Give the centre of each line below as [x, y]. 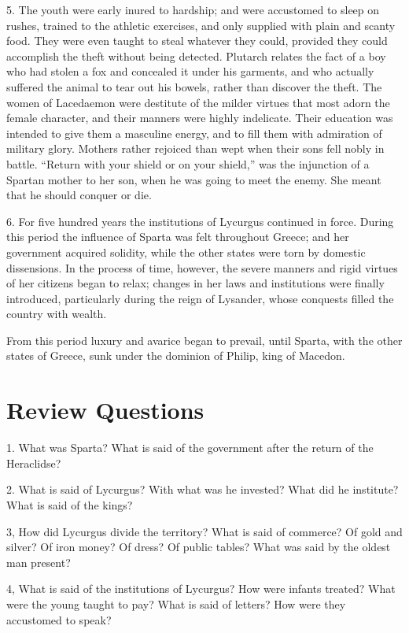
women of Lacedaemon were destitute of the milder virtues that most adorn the [198, 102]
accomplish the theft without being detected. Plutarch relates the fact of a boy [196, 56]
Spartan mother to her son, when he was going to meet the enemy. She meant [194, 179]
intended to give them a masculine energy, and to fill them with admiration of [194, 133]
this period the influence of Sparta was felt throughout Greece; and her [178, 237]
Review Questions [105, 410]
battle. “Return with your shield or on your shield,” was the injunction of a [188, 163]
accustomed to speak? [59, 619]
